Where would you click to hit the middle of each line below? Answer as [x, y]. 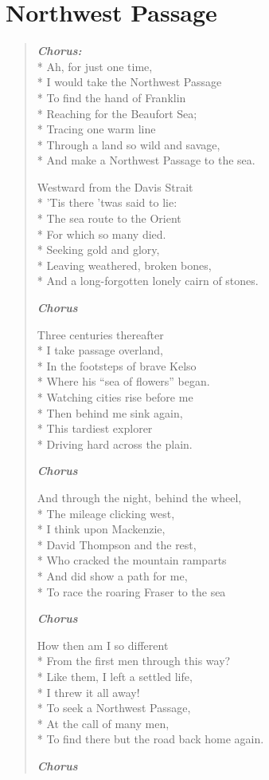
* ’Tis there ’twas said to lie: [107, 202]
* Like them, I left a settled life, [115, 676]
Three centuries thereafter [100, 334]
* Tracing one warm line [96, 129]
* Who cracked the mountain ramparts [132, 560]
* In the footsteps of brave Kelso [117, 365]
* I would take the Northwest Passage [129, 82]
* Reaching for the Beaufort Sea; [117, 113]
